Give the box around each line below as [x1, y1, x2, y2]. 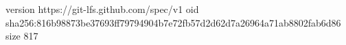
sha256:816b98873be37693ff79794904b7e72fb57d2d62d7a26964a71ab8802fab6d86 [5, 15, 341, 29]
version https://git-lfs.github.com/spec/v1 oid [5, 2, 199, 16]
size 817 [5, 29, 38, 43]
